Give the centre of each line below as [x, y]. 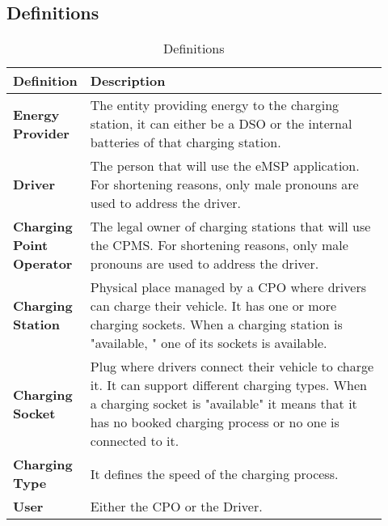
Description [128, 81]
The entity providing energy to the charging [215, 105]
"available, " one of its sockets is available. [209, 343]
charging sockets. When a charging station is [216, 325]
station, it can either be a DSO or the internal [221, 124]
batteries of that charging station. [186, 142]
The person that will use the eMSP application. [225, 166]
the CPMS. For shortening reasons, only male [219, 245]
